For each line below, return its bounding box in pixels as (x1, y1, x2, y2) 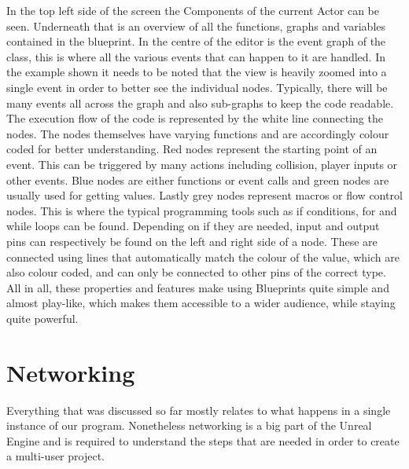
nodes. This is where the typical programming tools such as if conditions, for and (6, 202, 397, 218)
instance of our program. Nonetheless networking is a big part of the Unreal (6, 417, 372, 434)
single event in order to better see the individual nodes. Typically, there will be (6, 79, 388, 95)
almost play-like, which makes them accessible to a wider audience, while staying (6, 295, 396, 311)
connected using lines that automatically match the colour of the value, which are (6, 248, 400, 265)
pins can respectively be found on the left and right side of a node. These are (6, 233, 378, 249)
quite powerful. (6, 310, 79, 326)
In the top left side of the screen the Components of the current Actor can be (6, 2, 380, 18)
